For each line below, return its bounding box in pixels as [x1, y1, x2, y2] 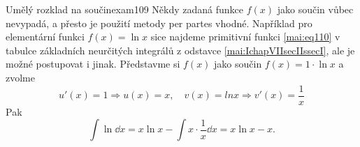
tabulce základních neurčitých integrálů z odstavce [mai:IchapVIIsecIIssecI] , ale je [6, 42, 355, 57]
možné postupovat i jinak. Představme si [6, 56, 180, 71]
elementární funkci [6, 29, 85, 44]
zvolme [6, 70, 35, 84]
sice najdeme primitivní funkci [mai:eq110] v [150, 29, 340, 44]
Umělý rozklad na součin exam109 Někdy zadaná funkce [6, 2, 244, 16]
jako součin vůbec [277, 2, 354, 16]
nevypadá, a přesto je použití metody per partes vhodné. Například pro [6, 15, 312, 30]
